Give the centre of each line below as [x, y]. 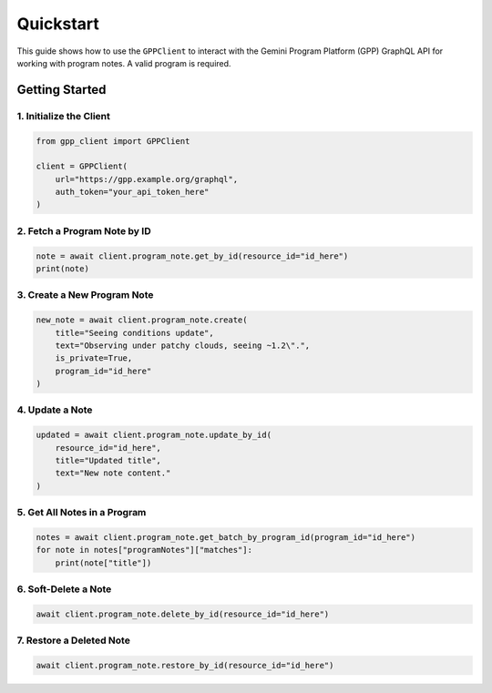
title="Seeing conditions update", [134, 333]
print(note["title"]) [103, 563]
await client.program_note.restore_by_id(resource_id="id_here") [185, 665]
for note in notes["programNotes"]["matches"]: [144, 550]
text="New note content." [113, 473]
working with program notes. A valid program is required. [124, 63]
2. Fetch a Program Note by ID [84, 230]
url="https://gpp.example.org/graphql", [147, 179]
